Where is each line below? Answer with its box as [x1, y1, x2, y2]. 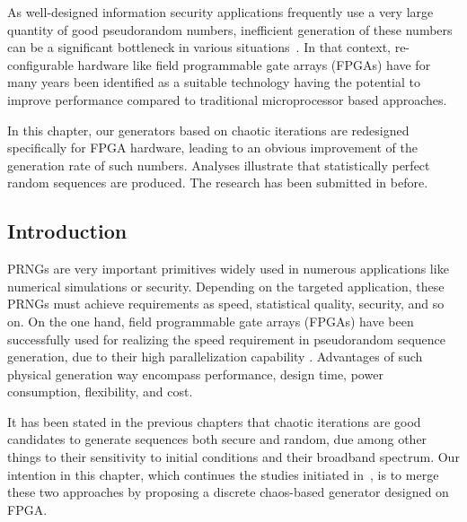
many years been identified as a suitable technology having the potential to [7, 73, 420, 91]
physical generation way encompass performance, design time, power [7, 364, 383, 383]
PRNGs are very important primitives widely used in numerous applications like [7, 259, 449, 278]
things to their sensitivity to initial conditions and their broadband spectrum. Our [7, 448, 460, 466]
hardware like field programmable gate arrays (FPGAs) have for [77, 55, 431, 74]
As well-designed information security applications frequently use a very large [7, 3, 434, 21]
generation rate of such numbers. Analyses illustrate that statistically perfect [7, 155, 430, 174]
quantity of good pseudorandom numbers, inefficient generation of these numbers [7, 20, 453, 39]
